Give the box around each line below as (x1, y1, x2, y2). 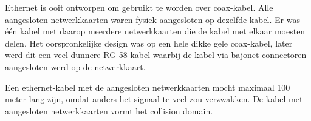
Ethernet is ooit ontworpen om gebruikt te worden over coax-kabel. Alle (5, 1, 273, 13)
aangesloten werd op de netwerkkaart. (5, 60, 146, 73)
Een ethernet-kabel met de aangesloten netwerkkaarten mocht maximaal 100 (5, 80, 290, 93)
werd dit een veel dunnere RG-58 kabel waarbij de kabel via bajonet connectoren (5, 48, 307, 61)
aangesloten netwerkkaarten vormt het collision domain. (5, 104, 213, 117)
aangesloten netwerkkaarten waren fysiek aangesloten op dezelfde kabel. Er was (5, 13, 300, 25)
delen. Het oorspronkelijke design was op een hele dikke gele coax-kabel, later (5, 36, 293, 49)
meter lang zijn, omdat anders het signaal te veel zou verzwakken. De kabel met (5, 93, 303, 105)
